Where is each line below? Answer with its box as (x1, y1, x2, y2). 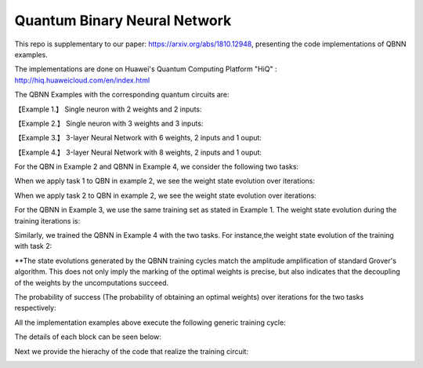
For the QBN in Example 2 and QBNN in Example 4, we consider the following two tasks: (14, 162, 299, 172)
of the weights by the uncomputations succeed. (14, 278, 169, 287)
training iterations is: (14, 216, 81, 225)
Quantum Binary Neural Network (14, 12, 232, 29)
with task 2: (14, 242, 52, 251)
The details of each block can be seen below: (14, 332, 162, 341)
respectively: (14, 303, 56, 313)
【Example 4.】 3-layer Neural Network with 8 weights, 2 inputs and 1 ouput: (14, 148, 262, 157)
